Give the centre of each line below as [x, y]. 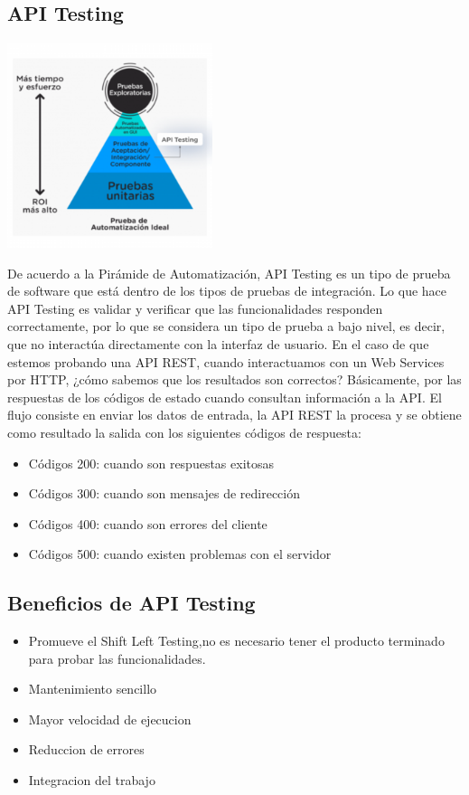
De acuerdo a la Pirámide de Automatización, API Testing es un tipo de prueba [229, 273]
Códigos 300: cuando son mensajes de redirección [164, 493]
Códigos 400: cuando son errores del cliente [148, 523]
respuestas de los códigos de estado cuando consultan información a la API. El [225, 397]
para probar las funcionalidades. [117, 658]
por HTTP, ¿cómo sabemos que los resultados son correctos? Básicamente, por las [234, 379]
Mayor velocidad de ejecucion [110, 719]
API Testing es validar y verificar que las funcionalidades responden [195, 308]
